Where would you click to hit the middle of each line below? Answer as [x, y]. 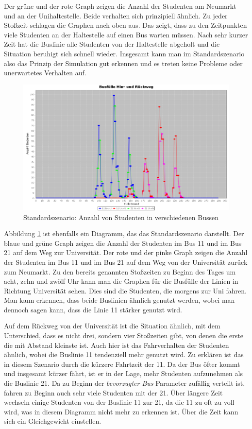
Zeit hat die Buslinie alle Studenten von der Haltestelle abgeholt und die [112, 44]
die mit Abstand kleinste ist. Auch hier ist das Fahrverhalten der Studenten [117, 345]
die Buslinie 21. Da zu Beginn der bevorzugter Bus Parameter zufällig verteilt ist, [125, 383]
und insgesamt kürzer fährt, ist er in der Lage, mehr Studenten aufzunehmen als [123, 373]
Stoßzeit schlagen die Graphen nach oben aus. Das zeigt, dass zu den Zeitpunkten [126, 25]
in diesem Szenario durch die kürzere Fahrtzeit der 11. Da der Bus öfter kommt [122, 364]
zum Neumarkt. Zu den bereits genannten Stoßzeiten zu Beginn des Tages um [120, 271]
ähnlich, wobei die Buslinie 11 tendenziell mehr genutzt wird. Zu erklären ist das [124, 354]
